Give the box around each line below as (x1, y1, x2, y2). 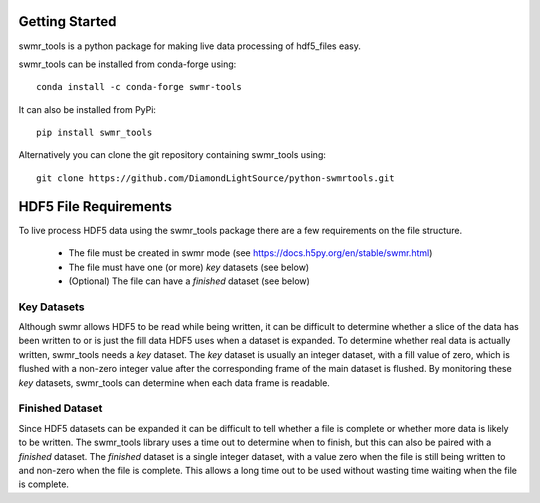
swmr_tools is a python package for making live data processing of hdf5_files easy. (18, 40, 362, 52)
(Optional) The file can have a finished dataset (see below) (68, 275, 310, 287)
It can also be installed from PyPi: (18, 103, 157, 115)
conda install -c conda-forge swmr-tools (36, 81, 242, 93)
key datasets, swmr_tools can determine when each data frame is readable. (18, 376, 330, 389)
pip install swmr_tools (36, 127, 153, 139)
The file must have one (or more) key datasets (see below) (68, 261, 310, 273)
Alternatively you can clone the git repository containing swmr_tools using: (18, 149, 327, 161)
